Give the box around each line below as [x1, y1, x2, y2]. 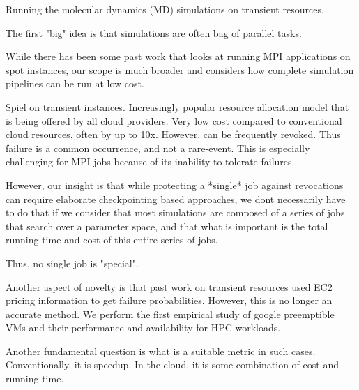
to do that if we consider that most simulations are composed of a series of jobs [6, 205, 345, 220]
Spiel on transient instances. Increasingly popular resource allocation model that [6, 99, 349, 114]
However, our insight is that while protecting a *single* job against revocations [6, 177, 344, 192]
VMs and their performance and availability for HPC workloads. [6, 320, 281, 335]
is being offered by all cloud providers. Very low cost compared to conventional [6, 113, 342, 128]
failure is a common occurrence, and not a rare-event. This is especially [6, 140, 310, 155]
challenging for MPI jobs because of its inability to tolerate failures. [6, 154, 295, 169]
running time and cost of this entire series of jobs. [6, 232, 218, 247]
